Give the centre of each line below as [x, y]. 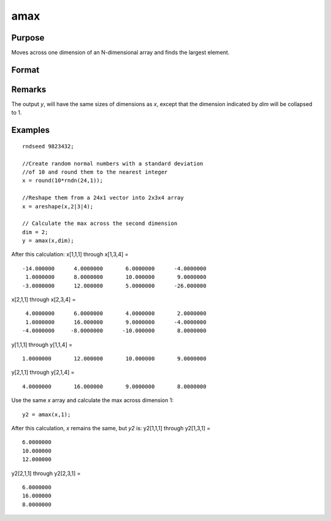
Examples [31, 130]
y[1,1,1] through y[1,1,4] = [42, 344]
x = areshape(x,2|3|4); [58, 206]
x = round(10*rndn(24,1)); [63, 181]
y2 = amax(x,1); [47, 414]
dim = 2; [35, 232]
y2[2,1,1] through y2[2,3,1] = [46, 473]
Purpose [28, 38]
